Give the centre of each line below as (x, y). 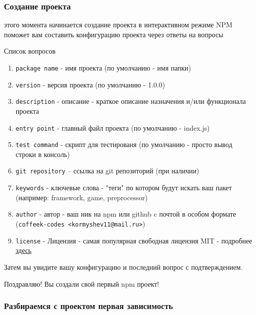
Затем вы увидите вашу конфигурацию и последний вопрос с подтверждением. (124, 267)
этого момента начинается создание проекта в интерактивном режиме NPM (118, 25)
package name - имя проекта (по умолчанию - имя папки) (103, 68)
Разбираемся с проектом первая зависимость (89, 306)
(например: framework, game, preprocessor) (82, 197)
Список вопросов (30, 51)
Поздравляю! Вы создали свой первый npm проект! (82, 283)
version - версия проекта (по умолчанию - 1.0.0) (90, 84)
